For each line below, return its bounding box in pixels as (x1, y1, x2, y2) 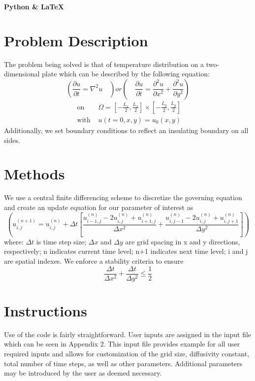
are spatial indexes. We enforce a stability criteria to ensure (4, 256, 184, 266)
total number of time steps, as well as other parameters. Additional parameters (4, 358, 243, 368)
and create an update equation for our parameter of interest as (4, 202, 193, 212)
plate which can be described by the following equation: (42, 69, 210, 79)
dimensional (4, 69, 40, 79)
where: (4, 236, 24, 246)
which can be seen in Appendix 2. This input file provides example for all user (4, 339, 240, 349)
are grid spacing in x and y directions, (125, 236, 240, 246)
